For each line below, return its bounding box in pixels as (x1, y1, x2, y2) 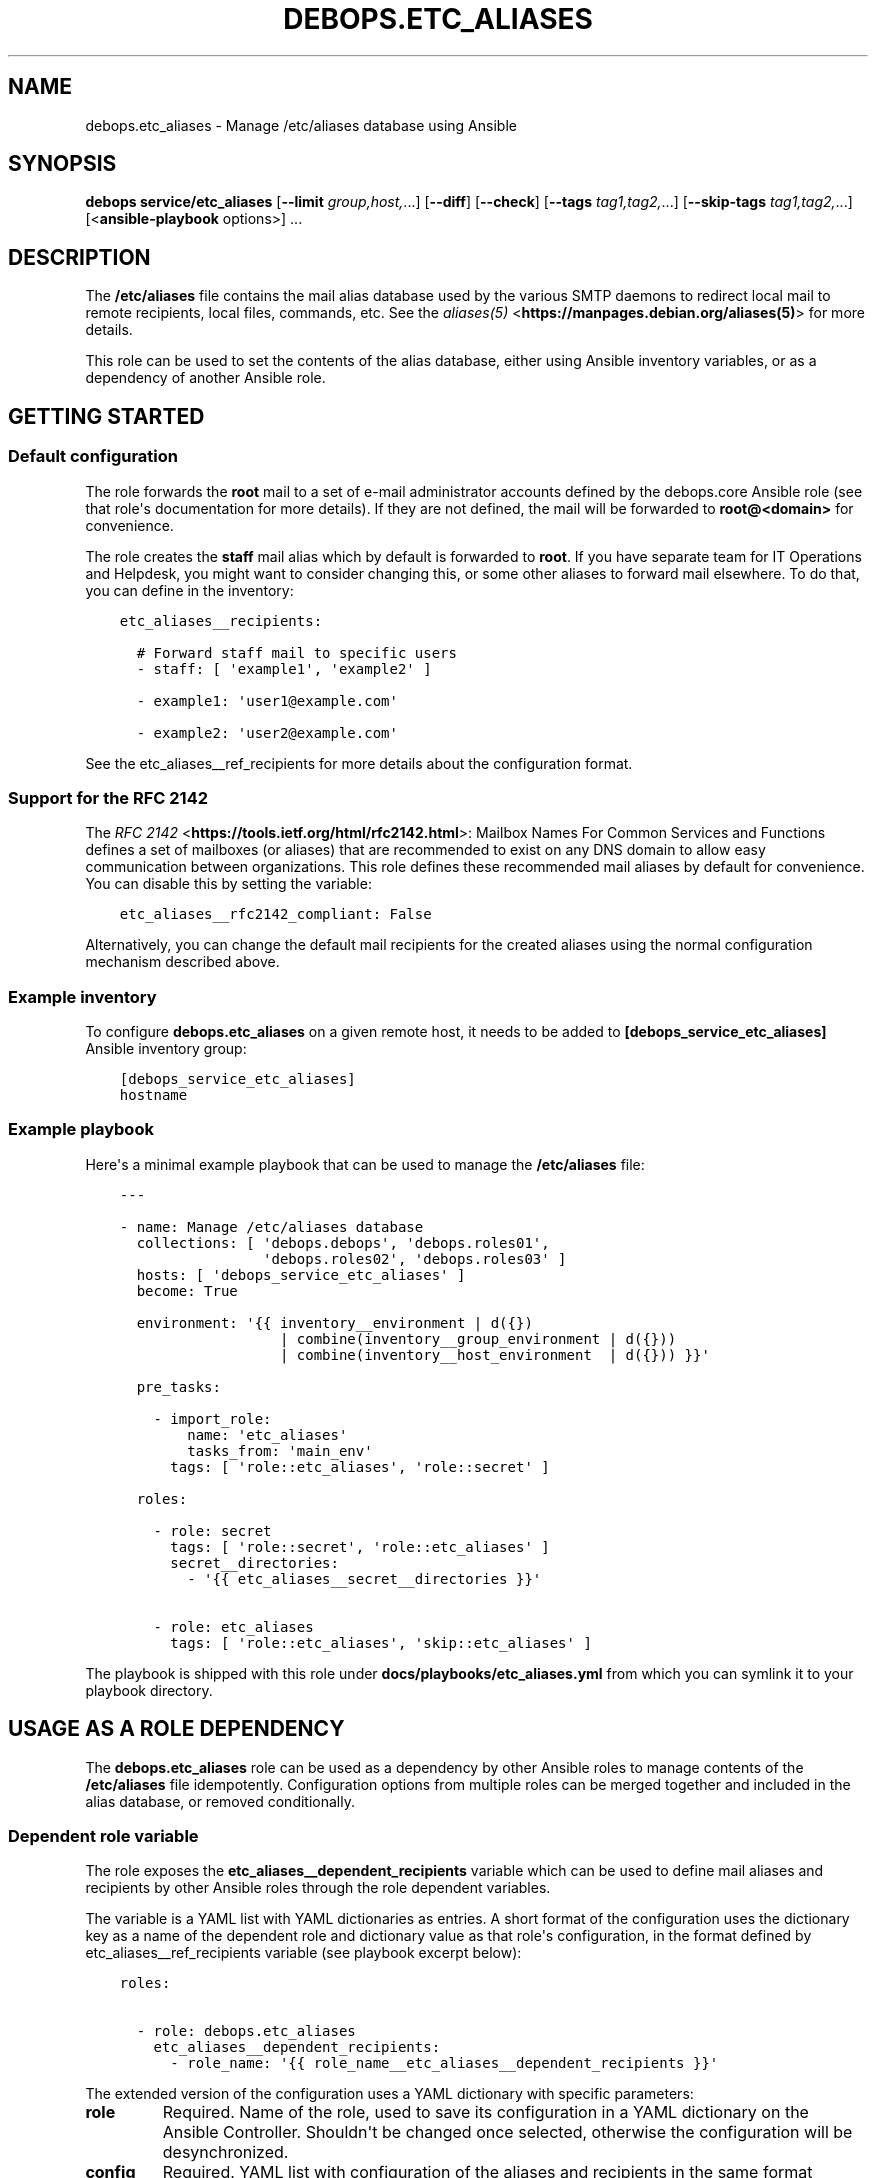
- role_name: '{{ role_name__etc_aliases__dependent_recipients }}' (170, 2055, 719, 2072)
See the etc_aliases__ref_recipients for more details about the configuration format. (85, 754, 633, 772)
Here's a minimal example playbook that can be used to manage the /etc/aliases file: (85, 1155, 645, 1173)
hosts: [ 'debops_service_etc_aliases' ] (136, 1266, 466, 1283)
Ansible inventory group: (85, 1040, 247, 1057)
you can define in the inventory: (85, 581, 294, 599)
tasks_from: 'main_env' (187, 1442, 373, 1459)
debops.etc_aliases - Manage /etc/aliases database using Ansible (85, 116, 517, 134)
